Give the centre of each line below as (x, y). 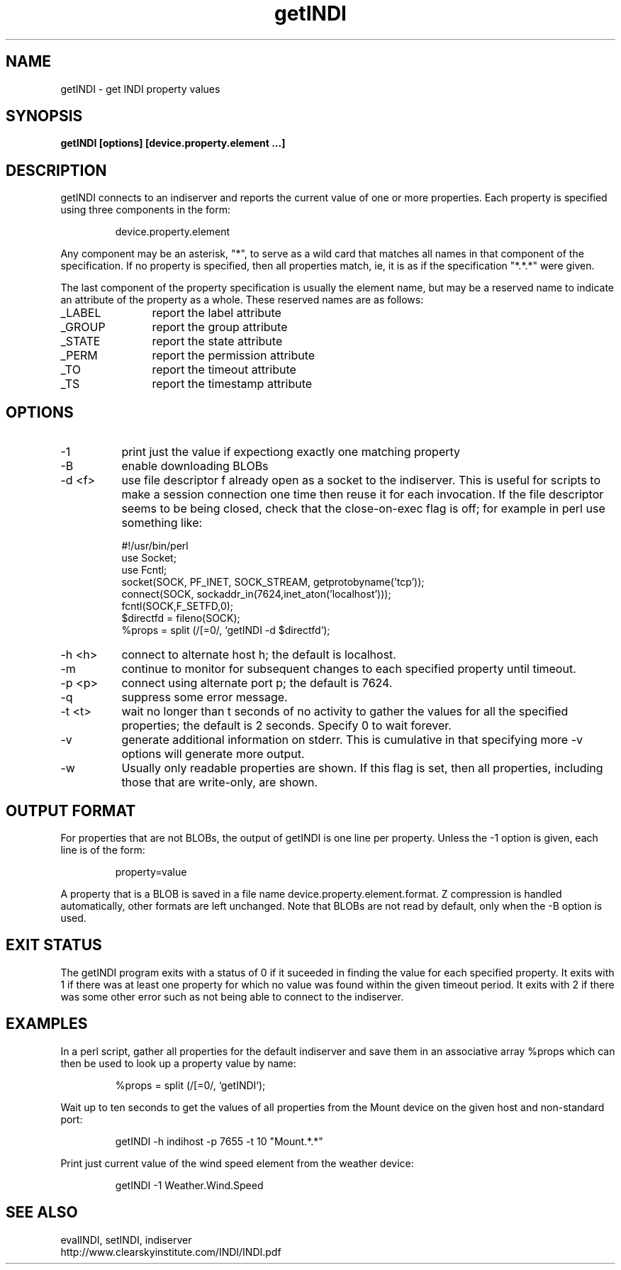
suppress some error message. (205, 697)
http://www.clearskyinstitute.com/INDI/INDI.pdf (171, 1252)
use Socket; (149, 558)
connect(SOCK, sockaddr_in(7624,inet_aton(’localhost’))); (256, 594)
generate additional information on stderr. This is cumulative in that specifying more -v (352, 740)
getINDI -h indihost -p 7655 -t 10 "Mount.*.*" (219, 1141)
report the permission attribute (234, 356)
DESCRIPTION (56, 170)
